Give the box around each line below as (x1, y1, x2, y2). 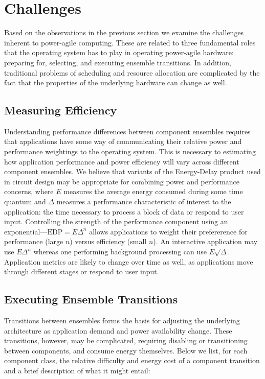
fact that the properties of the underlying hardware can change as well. (4, 77, 227, 88)
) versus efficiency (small (70, 236, 147, 247)
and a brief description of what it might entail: (4, 365, 150, 375)
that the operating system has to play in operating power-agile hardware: (4, 47, 234, 58)
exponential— (4, 226, 48, 236)
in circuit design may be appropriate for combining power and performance (4, 176, 240, 186)
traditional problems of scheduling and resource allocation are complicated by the (4, 67, 260, 78)
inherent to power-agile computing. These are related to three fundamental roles (4, 37, 256, 48)
